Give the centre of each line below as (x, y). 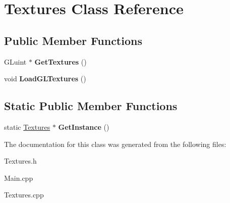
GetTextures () (61, 61)
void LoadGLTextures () (45, 79)
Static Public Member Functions (91, 106)
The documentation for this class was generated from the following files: (115, 144)
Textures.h (20, 161)
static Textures (27, 126)
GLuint (15, 61)
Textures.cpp (24, 195)
